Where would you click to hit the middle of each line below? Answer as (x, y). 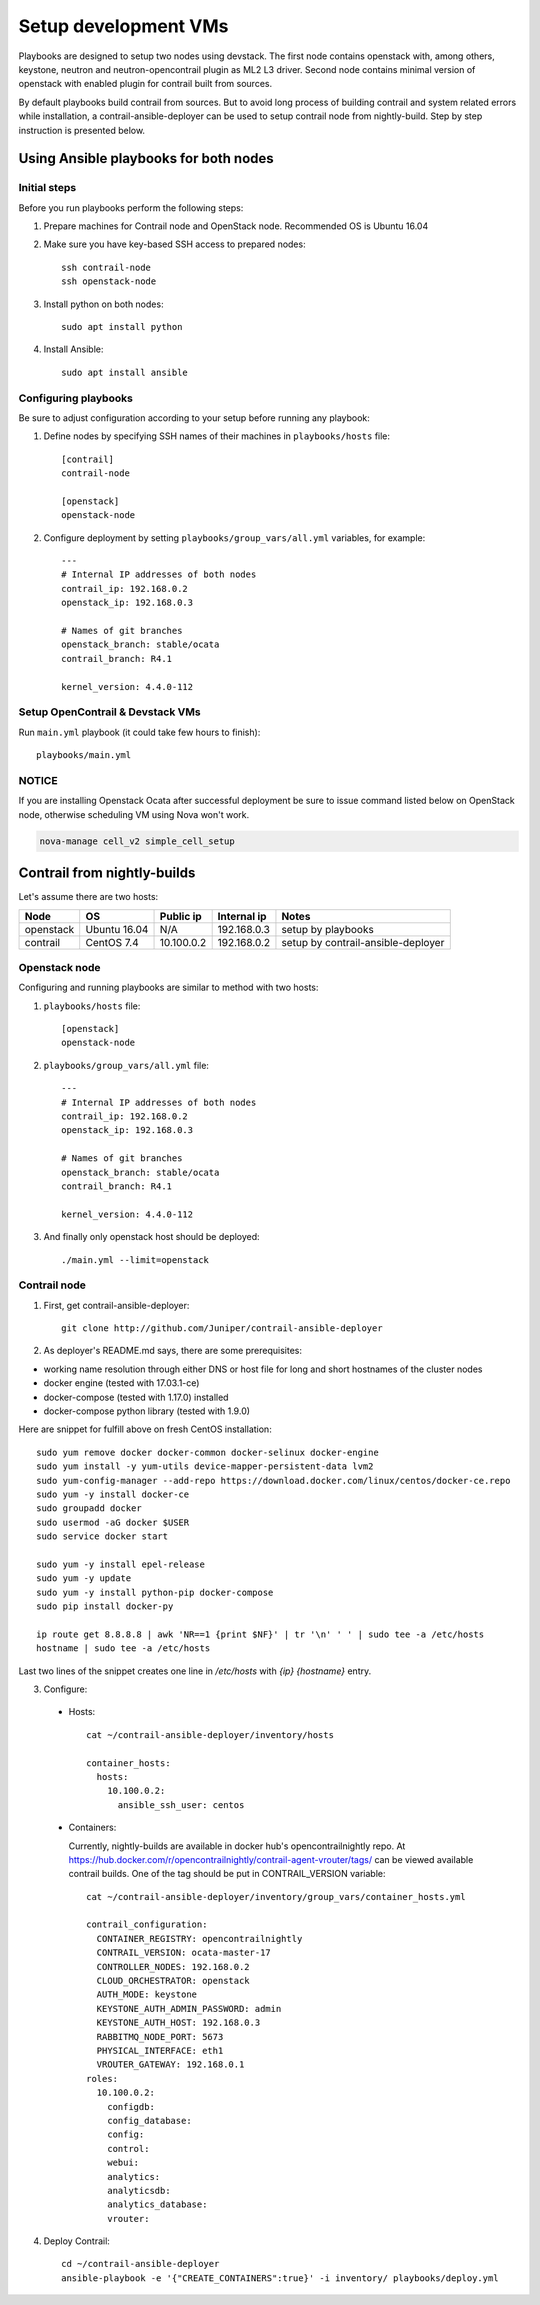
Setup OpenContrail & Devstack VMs (109, 712)
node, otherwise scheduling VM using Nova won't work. (134, 814)
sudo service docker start (102, 1536)
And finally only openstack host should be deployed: (151, 1237)
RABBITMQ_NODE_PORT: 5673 (160, 2036)
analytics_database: (157, 2204)
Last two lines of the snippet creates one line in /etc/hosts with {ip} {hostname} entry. (195, 1671)
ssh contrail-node (106, 267)
